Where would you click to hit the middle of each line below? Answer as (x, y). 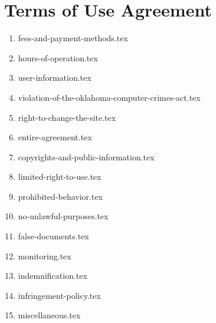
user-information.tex (55, 78)
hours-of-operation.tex (58, 57)
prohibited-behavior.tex (60, 196)
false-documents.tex (53, 236)
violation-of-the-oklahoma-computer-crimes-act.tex (109, 97)
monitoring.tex (45, 256)
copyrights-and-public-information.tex (86, 156)
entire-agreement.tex (55, 137)
